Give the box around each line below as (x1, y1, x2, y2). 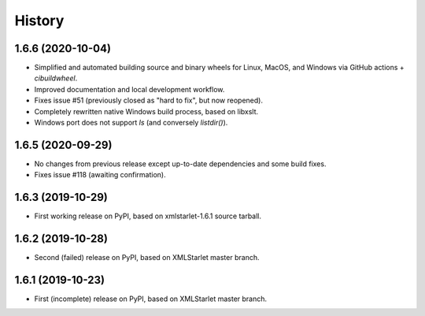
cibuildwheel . (34, 73, 78, 83)
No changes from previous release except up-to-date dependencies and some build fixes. (34, 158, 327, 169)
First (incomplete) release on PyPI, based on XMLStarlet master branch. (34, 294, 268, 303)
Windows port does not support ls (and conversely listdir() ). (34, 118, 228, 128)
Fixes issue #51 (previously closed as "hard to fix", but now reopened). (34, 95, 264, 106)
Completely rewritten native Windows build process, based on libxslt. (34, 106, 259, 116)
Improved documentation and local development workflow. (34, 84, 225, 94)
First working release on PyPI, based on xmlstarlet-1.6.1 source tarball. (34, 211, 262, 221)
